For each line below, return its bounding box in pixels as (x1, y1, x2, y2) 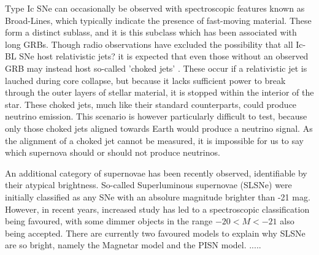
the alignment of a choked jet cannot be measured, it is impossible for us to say (5, 134, 304, 147)
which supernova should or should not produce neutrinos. (5, 146, 220, 159)
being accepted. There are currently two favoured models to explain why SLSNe (5, 226, 306, 239)
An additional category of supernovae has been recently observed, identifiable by (5, 166, 307, 179)
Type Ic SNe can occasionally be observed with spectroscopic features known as (5, 2, 305, 14)
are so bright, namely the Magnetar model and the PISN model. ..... (5, 238, 261, 251)
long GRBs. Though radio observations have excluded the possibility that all (5, 37, 293, 50)
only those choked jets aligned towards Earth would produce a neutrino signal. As (5, 121, 313, 134)
